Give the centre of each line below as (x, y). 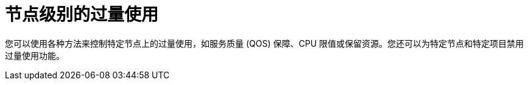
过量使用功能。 (35, 55)
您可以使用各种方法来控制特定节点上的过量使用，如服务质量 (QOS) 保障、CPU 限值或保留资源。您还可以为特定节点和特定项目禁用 (265, 43)
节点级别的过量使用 (82, 15)
